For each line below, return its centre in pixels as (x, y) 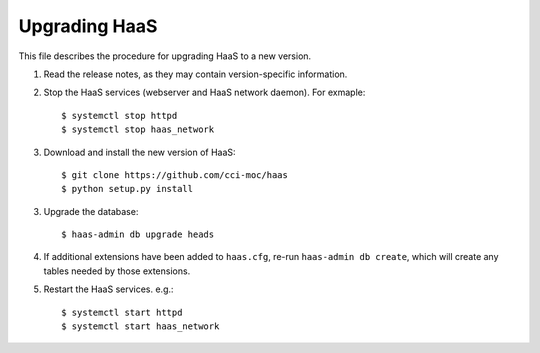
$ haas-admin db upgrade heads (138, 234)
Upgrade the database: (91, 211)
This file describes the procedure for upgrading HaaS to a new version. (165, 56)
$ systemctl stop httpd (119, 115)
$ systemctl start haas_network (140, 326)
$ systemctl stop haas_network (138, 129)
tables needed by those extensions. (117, 271)
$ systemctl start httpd (122, 312)
